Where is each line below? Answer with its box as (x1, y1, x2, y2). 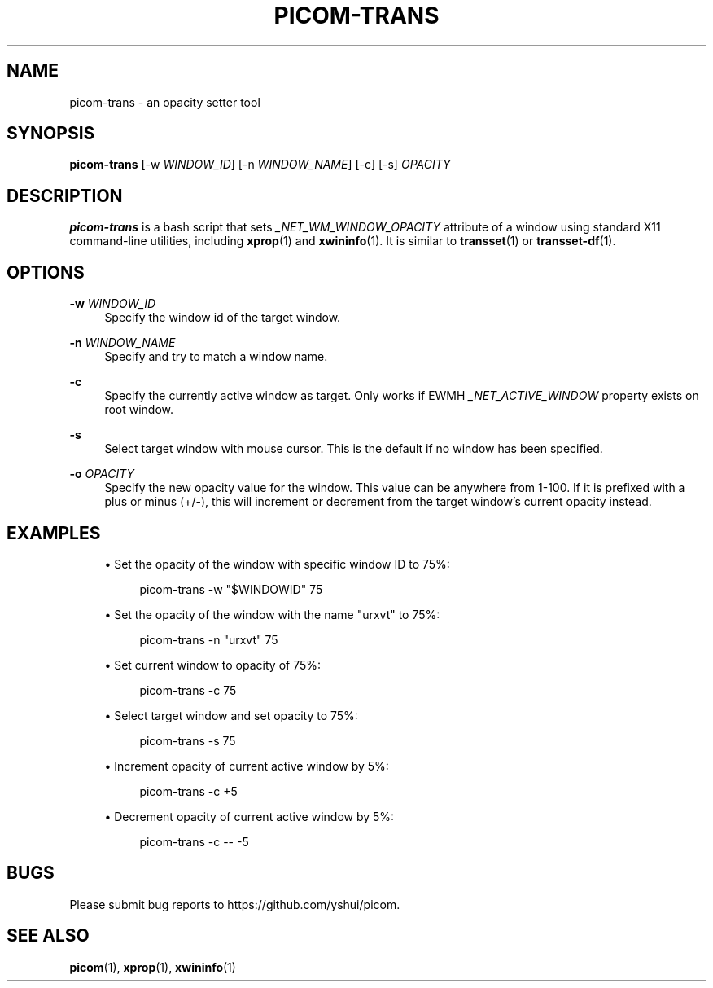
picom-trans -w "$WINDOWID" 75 (139, 582, 323, 596)
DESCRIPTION (7, 185, 123, 206)
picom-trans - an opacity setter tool (69, 94, 260, 109)
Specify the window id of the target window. (104, 310, 341, 325)
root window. (104, 402, 174, 417)
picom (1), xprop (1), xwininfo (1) (69, 959, 236, 974)
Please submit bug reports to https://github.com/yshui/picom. (69, 897, 400, 911)
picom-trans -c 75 (139, 683, 237, 697)
